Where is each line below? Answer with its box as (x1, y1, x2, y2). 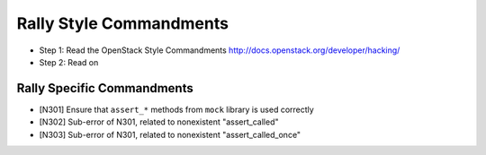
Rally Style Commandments (16, 13, 229, 33)
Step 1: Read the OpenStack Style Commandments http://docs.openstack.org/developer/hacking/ (39, 45, 400, 56)
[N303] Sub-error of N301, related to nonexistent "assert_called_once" (39, 129, 301, 140)
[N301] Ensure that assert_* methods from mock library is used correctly (39, 104, 314, 115)
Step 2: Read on (39, 56, 99, 67)
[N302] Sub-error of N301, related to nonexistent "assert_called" (39, 116, 279, 127)
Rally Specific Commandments (16, 81, 193, 96)
